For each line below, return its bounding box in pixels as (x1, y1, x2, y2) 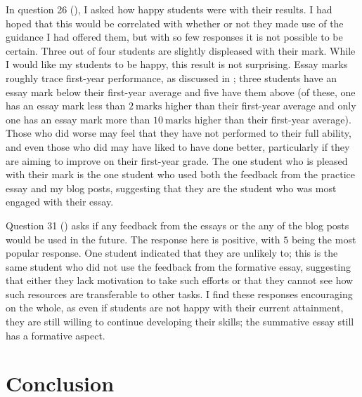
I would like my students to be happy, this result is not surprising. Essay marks (6, 57, 348, 72)
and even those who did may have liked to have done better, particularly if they (6, 139, 350, 154)
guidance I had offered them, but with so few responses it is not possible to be (6, 29, 343, 44)
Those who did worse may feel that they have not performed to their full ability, (6, 126, 351, 140)
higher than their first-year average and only (164, 98, 356, 113)
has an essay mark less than (6, 98, 126, 113)
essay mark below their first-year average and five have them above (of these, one (6, 84, 356, 99)
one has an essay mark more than (6, 112, 150, 126)
